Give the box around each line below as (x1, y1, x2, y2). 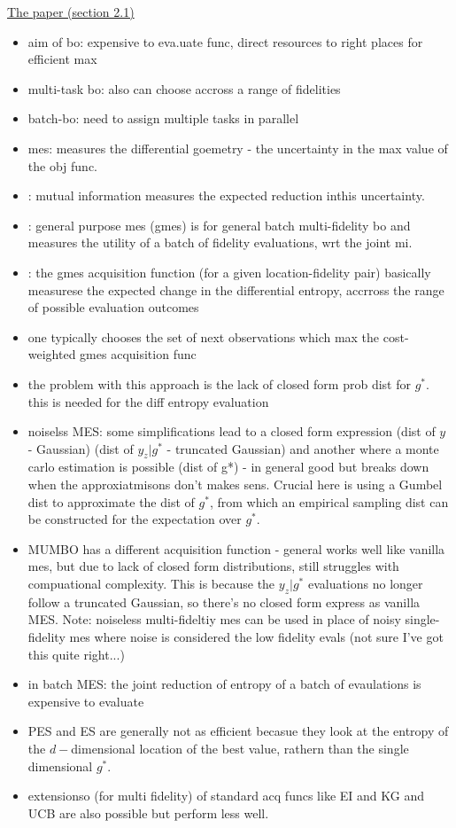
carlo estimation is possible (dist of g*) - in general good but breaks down (27, 457, 429, 476)
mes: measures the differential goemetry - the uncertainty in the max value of (27, 138, 448, 157)
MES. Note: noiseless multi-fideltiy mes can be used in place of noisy (27, 610, 401, 629)
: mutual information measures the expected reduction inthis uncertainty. (27, 186, 425, 205)
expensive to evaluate (27, 691, 144, 710)
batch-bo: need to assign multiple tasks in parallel (27, 109, 299, 128)
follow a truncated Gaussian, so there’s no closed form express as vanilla (27, 592, 421, 611)
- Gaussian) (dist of (27, 439, 134, 457)
